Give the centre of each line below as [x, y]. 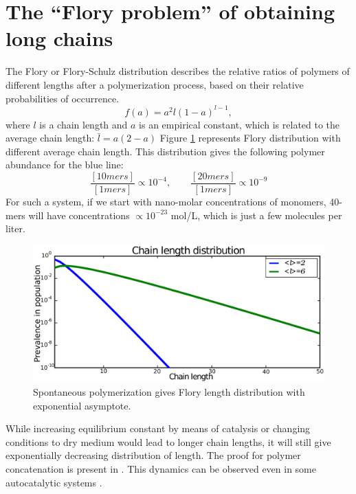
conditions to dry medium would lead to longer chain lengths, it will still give [168, 441]
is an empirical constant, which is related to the [240, 124]
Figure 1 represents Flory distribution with [250, 138]
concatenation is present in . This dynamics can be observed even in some [161, 468]
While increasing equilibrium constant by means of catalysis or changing [158, 428]
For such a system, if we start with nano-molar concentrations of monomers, [166, 202]
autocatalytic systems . [54, 482]
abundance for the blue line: [65, 165]
